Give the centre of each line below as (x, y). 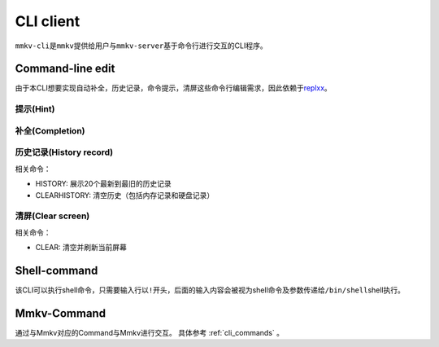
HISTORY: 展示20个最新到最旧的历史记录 (104, 184)
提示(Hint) (35, 109)
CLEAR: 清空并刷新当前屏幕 (81, 248)
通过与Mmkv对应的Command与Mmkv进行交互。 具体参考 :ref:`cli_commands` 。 (150, 332)
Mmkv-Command (60, 313)
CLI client (48, 21)
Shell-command (57, 270)
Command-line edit (65, 69)
